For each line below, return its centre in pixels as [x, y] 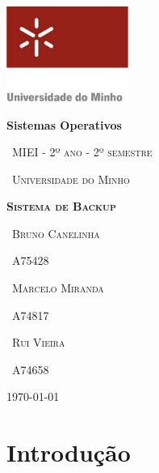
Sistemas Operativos [64, 124]
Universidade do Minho [71, 179]
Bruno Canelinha [56, 233]
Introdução [69, 452]
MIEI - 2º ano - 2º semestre [82, 152]
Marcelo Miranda [58, 288]
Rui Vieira [38, 342]
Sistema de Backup [61, 206]
